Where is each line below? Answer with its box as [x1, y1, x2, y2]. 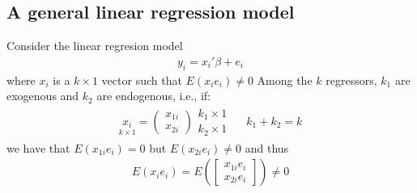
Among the [257, 71, 313, 88]
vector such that [101, 71, 182, 88]
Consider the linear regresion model [6, 37, 183, 54]
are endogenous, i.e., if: [96, 87, 211, 104]
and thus [245, 139, 289, 156]
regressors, [326, 71, 377, 88]
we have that [6, 139, 70, 156]
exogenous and [6, 87, 79, 104]
